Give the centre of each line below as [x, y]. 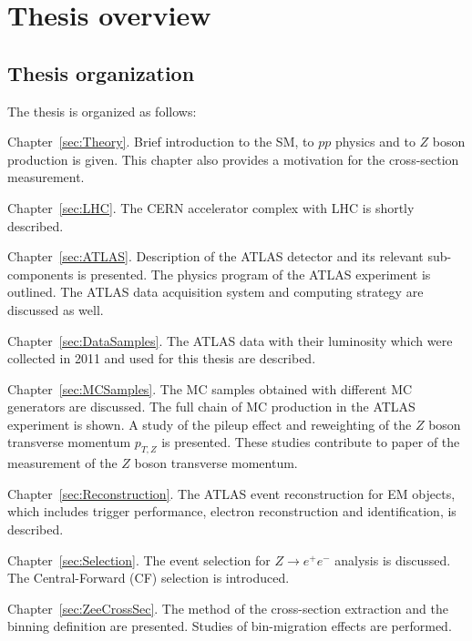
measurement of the [62, 463]
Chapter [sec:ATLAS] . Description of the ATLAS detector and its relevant [215, 256]
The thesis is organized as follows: [102, 111]
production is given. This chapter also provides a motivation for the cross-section [233, 159]
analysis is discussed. [393, 560]
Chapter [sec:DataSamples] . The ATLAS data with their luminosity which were [230, 340]
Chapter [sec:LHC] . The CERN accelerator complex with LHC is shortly [211, 207]
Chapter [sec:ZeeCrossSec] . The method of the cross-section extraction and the [228, 608]
